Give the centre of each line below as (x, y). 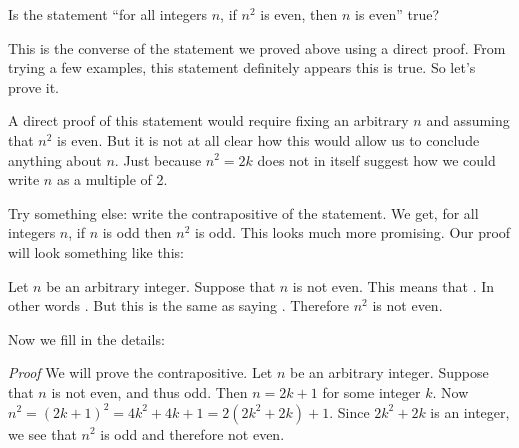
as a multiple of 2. (112, 179)
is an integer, (470, 411)
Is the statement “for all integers (107, 14)
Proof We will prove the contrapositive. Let (140, 372)
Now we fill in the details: (86, 338)
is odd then (137, 232)
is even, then (299, 14)
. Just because (158, 159)
